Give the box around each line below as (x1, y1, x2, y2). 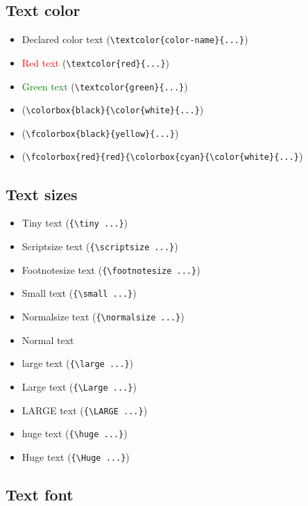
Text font (6, 483, 74, 505)
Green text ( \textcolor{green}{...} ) (22, 79, 188, 93)
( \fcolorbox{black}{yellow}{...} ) (22, 125, 179, 140)
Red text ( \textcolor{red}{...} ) (22, 55, 170, 70)
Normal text (22, 332, 74, 347)
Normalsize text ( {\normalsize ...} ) (22, 309, 185, 323)
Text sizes (6, 183, 78, 204)
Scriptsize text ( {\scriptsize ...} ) (22, 239, 178, 253)
